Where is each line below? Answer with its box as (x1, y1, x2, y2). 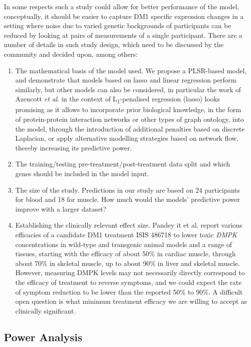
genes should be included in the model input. (15, 168, 149, 179)
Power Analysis (4, 329, 82, 344)
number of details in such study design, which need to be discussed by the (4, 39, 224, 50)
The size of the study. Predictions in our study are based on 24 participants (15, 184, 240, 195)
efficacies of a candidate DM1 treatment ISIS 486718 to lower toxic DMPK (15, 230, 237, 239)
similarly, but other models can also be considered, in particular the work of (15, 84, 241, 94)
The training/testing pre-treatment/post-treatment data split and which (15, 159, 230, 169)
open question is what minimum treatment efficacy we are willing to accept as (15, 296, 247, 306)
